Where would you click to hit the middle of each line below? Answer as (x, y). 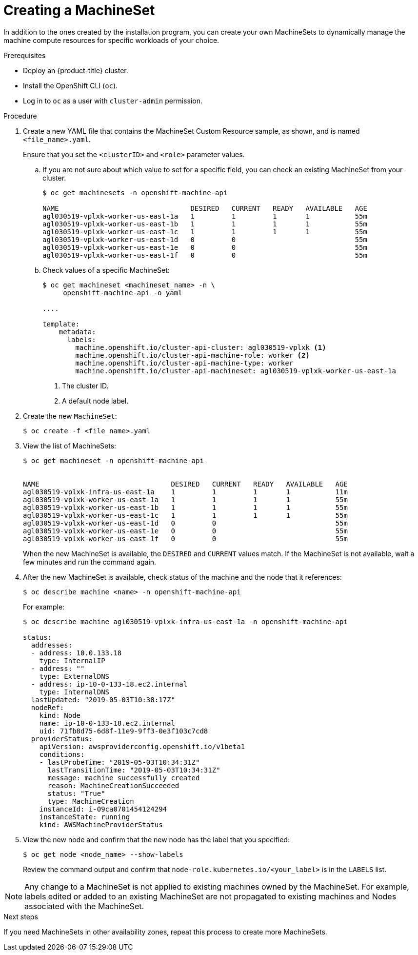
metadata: (77, 332)
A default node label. (95, 401)
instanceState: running (85, 817)
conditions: (62, 754)
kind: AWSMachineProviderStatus (101, 824)
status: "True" (76, 793)
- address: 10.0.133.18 (76, 653)
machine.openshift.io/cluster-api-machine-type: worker (184, 363)
